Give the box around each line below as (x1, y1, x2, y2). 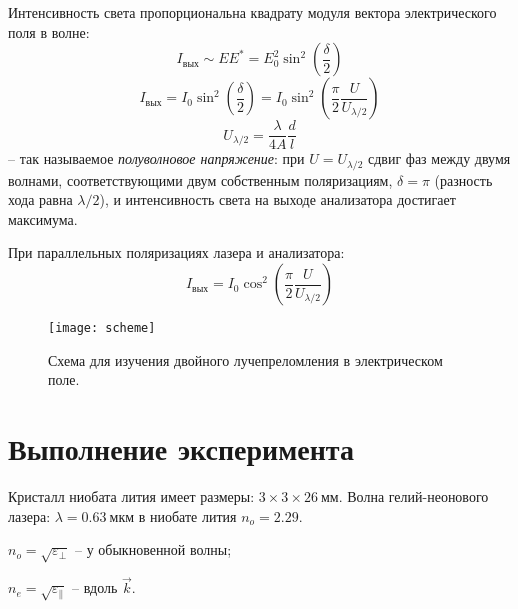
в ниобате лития (138, 505, 237, 526)
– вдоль (72, 577, 118, 598)
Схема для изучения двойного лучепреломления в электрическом (48, 349, 443, 370)
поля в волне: (8, 21, 90, 42)
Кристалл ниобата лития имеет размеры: (8, 486, 255, 507)
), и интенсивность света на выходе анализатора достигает (99, 189, 456, 210)
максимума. (8, 208, 78, 229)
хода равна (8, 189, 73, 210)
